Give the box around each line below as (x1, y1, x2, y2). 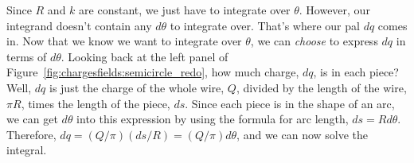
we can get (6, 111, 58, 127)
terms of (6, 48, 47, 64)
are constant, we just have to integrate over (79, 2, 291, 17)
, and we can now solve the (236, 126, 369, 142)
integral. (6, 142, 47, 158)
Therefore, (6, 126, 57, 142)
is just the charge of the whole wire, (49, 79, 225, 95)
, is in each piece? (313, 64, 399, 80)
